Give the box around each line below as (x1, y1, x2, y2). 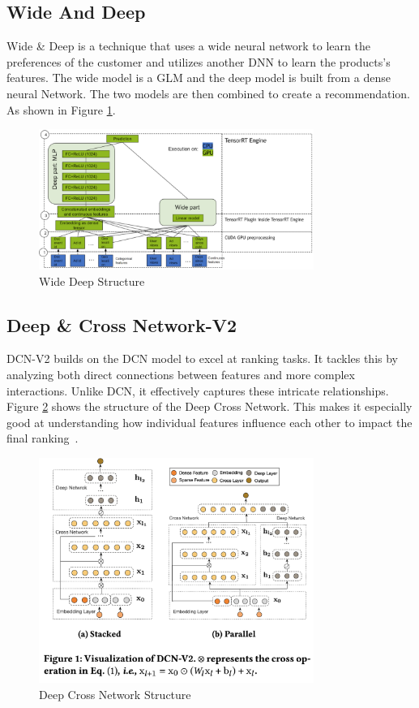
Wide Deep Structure (39, 272, 145, 289)
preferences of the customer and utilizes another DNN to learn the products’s (6, 53, 391, 70)
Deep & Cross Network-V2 (6, 312, 237, 337)
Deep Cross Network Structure (39, 685, 191, 702)
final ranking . (6, 430, 79, 447)
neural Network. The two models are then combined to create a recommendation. (6, 84, 410, 101)
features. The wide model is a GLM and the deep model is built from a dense (6, 69, 391, 86)
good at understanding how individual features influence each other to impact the (6, 413, 413, 430)
